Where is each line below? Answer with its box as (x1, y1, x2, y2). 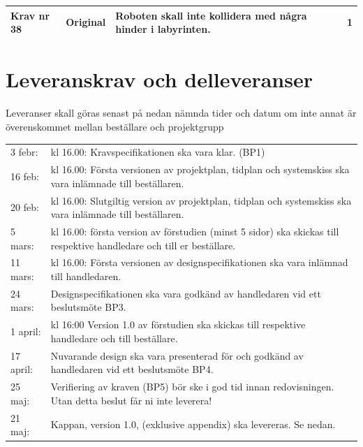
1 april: (10, 324, 41, 339)
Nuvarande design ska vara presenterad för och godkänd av (50, 348, 304, 362)
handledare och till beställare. (50, 330, 178, 345)
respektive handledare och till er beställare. (50, 237, 236, 252)
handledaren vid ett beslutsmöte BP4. (50, 362, 214, 376)
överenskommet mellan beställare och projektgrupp (6, 119, 224, 133)
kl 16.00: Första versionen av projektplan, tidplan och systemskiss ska (50, 162, 350, 177)
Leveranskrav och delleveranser (6, 65, 313, 94)
